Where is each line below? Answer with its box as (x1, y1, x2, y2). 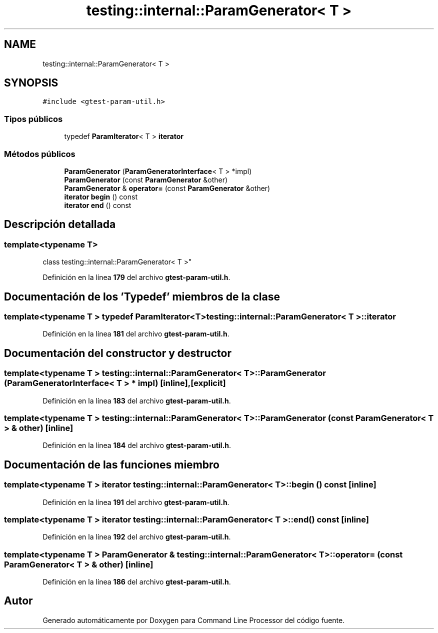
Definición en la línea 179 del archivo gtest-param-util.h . (42, 273, 230, 282)
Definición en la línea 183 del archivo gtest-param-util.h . (42, 396, 231, 405)
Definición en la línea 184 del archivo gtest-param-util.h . (42, 441, 231, 450)
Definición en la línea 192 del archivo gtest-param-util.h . (42, 532, 231, 541)
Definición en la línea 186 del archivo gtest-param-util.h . (42, 577, 231, 586)
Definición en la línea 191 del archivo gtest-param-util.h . (42, 497, 229, 506)
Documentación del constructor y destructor (4, 346, 231, 359)
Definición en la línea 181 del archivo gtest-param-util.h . (42, 329, 229, 338)
